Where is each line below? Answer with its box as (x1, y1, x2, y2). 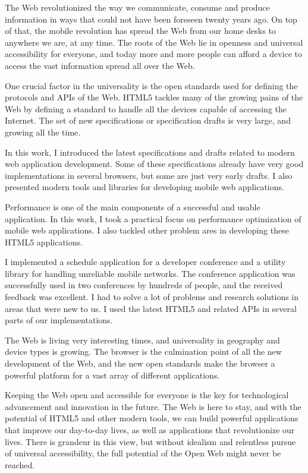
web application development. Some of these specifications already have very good (5, 157, 304, 170)
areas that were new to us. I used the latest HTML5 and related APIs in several (5, 302, 297, 314)
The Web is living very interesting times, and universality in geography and (5, 333, 280, 346)
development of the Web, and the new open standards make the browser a (5, 357, 275, 370)
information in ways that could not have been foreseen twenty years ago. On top (5, 12, 297, 25)
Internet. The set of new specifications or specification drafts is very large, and (5, 114, 291, 127)
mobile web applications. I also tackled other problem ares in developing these (5, 224, 289, 236)
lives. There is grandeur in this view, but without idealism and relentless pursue (5, 435, 296, 447)
